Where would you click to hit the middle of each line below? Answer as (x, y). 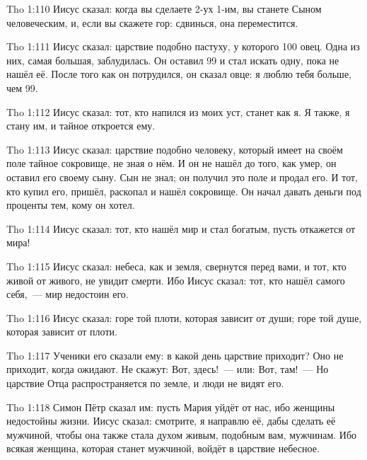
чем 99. (22, 87)
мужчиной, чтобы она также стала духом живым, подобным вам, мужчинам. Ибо (182, 434)
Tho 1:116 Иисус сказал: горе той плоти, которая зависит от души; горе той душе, (184, 317)
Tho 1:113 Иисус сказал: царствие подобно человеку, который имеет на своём (175, 149)
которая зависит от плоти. (62, 332)
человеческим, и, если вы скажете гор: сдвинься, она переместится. (152, 22)
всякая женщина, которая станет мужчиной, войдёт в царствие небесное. (163, 448)
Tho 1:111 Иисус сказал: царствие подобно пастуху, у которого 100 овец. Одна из (183, 46)
